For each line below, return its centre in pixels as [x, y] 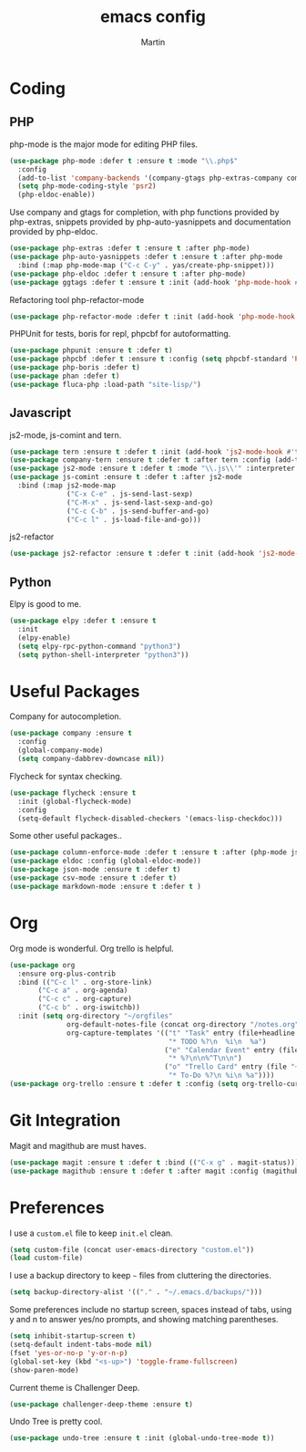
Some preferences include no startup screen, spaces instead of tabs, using [151, 1310]
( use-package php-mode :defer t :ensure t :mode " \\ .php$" [124, 161]
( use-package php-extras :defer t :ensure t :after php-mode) [130, 248]
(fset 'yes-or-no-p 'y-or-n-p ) [69, 1353]
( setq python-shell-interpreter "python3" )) [103, 654]
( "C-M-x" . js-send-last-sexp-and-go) [140, 502]
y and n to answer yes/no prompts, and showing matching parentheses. [144, 1320]
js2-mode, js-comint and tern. [66, 434]
